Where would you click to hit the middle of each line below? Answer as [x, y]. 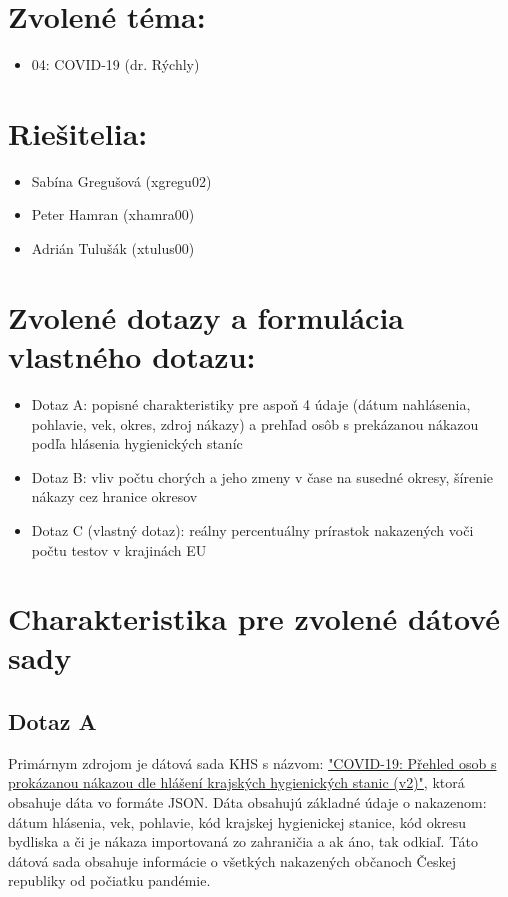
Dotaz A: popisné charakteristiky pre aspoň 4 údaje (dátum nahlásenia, [251, 403]
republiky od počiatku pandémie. [109, 880]
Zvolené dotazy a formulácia [206, 316]
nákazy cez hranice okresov [114, 496]
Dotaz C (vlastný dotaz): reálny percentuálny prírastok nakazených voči [252, 529]
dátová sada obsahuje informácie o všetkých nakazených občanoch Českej [232, 860]
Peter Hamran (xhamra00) [113, 214]
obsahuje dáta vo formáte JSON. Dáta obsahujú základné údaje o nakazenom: [247, 802]
